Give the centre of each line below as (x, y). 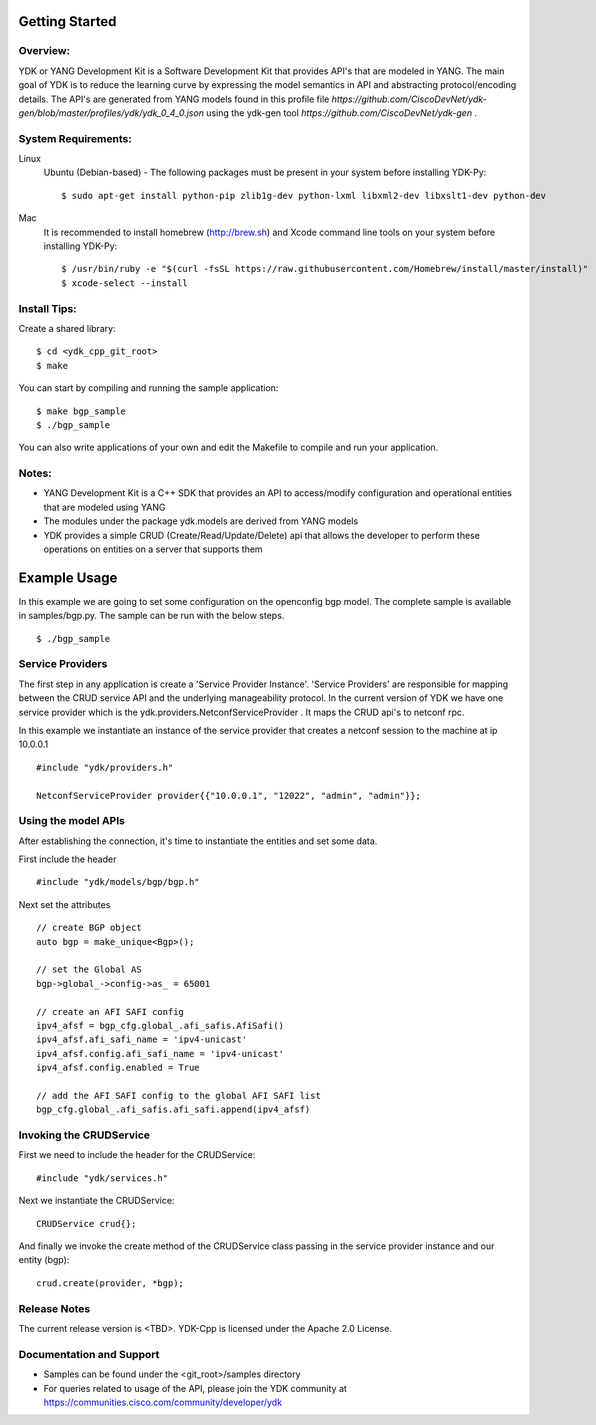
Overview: (44, 51)
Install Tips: (47, 308)
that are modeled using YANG (104, 507)
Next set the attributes (64, 904)
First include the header (67, 859)
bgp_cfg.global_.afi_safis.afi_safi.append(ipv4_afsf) (173, 1109)
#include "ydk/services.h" (102, 1178)
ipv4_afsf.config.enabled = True (118, 1068)
